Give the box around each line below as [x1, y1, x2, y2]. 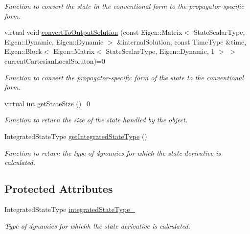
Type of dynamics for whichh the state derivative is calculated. [4, 220, 191, 231]
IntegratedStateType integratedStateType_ [4, 204, 135, 214]
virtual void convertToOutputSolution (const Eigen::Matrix [4, 27, 182, 37]
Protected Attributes [4, 181, 113, 196]
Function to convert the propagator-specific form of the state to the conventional [4, 72, 244, 82]
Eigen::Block [4, 46, 42, 56]
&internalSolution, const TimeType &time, [117, 36, 247, 47]
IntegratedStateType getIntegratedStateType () [4, 131, 147, 141]
